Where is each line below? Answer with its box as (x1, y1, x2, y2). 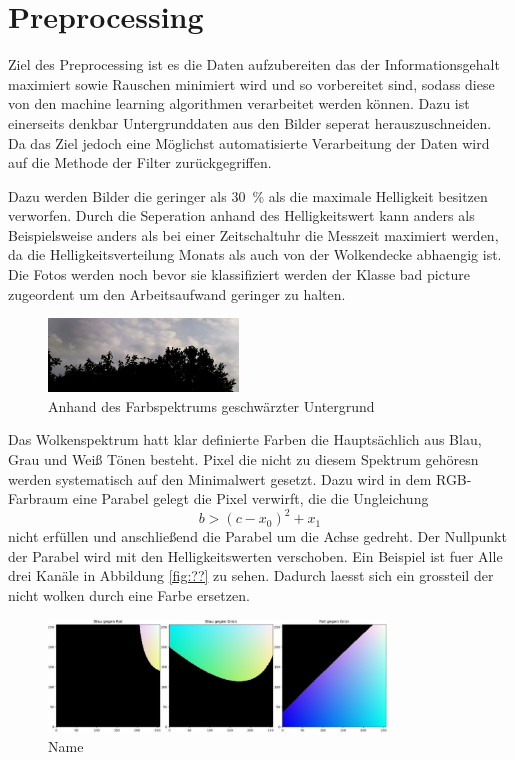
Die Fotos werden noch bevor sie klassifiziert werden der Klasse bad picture (8, 264, 470, 285)
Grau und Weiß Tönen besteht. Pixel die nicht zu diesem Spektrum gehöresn (8, 448, 479, 469)
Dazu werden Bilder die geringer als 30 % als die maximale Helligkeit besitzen (8, 185, 488, 206)
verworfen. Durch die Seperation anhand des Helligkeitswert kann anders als (8, 205, 475, 226)
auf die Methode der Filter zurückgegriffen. (8, 152, 272, 173)
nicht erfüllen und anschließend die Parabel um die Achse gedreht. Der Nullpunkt (8, 526, 507, 547)
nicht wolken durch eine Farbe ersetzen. (8, 584, 250, 605)
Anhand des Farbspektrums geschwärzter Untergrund (48, 395, 375, 416)
